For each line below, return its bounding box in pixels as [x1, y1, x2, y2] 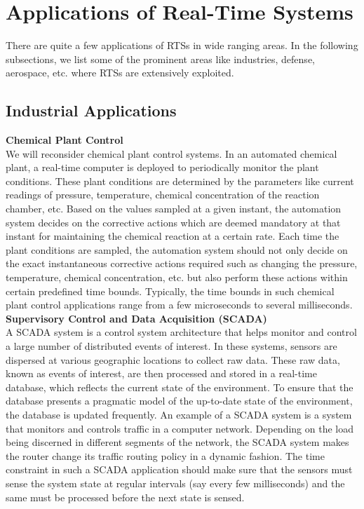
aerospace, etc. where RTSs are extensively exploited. [6, 65, 234, 80]
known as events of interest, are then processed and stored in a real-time [6, 366, 317, 381]
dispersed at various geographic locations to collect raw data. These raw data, [6, 352, 340, 367]
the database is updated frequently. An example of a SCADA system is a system [6, 407, 352, 421]
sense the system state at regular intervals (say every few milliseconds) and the [6, 475, 345, 490]
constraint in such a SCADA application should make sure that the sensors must [6, 462, 353, 477]
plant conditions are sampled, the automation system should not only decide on [6, 242, 348, 257]
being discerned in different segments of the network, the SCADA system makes [6, 435, 349, 449]
